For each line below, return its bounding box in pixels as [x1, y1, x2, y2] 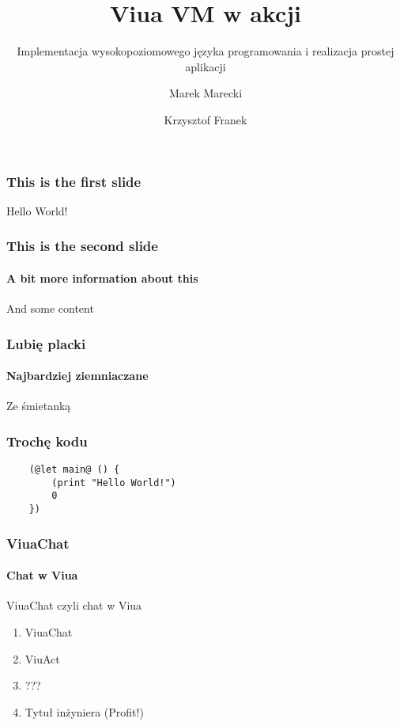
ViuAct [25, 650, 60, 667]
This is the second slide [6, 236, 158, 256]
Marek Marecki [168, 85, 243, 101]
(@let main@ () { [28, 464, 120, 476]
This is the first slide [6, 171, 142, 191]
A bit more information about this [6, 269, 198, 286]
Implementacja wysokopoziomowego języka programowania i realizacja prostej [17, 43, 394, 59]
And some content [6, 300, 94, 317]
